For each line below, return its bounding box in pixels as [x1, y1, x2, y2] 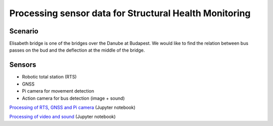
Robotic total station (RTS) [22, 74, 77, 80]
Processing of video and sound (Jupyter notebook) [9, 114, 116, 120]
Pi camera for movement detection [22, 88, 95, 94]
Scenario [9, 27, 39, 35]
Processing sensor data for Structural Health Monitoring [9, 8, 251, 19]
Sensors [9, 61, 36, 69]
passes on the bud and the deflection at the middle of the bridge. [9, 47, 145, 53]
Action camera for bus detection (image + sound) [22, 95, 125, 101]
